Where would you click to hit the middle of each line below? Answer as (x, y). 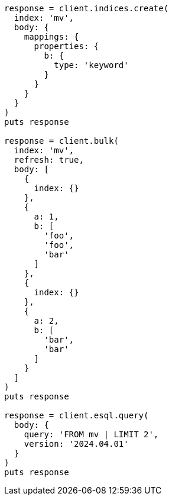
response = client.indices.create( (87, 8)
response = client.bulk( (61, 141)
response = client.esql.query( (77, 415)
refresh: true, (49, 160)
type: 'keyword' (91, 65)
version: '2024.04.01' (76, 444)
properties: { (66, 46)
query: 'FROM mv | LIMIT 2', (91, 434)
